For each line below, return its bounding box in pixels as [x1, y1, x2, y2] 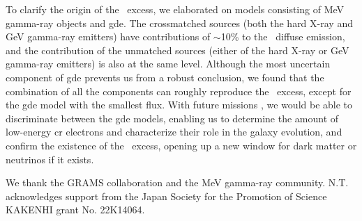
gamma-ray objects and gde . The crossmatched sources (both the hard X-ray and [6, 15, 353, 30]
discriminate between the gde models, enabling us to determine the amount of [6, 110, 339, 125]
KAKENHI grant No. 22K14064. [6, 202, 145, 217]
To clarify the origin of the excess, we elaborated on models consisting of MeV [6, 2, 345, 16]
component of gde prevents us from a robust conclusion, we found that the [6, 69, 324, 84]
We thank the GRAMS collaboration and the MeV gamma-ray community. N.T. [6, 175, 349, 190]
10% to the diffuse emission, [220, 29, 345, 44]
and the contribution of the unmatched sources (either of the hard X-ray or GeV [6, 42, 349, 57]
